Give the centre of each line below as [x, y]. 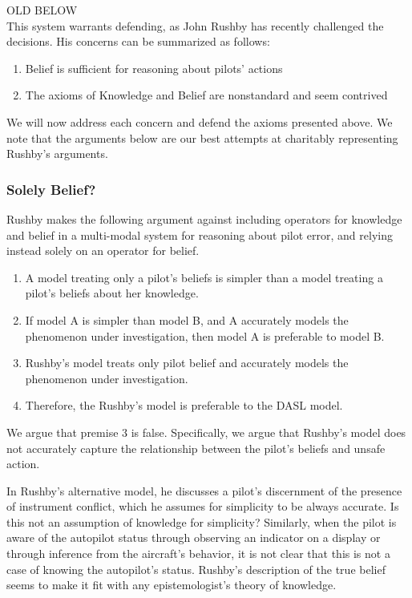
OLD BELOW [42, 10]
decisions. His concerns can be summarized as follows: [138, 41]
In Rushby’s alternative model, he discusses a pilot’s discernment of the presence [204, 490]
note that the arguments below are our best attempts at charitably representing [202, 137]
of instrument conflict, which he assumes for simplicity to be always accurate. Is [203, 506]
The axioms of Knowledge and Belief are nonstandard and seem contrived [206, 95]
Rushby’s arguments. [57, 154]
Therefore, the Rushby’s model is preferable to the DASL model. [184, 405]
